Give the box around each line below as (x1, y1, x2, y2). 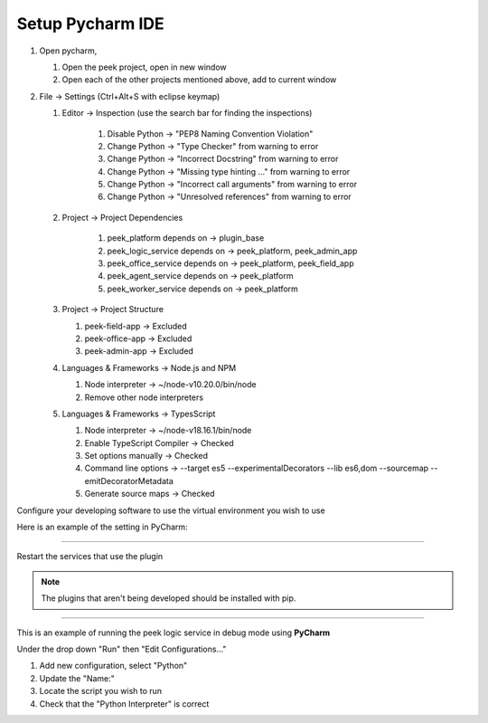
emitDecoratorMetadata (84, 475, 174, 486)
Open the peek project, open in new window (61, 62, 228, 72)
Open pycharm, (39, 45, 98, 56)
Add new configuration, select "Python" (39, 661, 188, 671)
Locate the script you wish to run (39, 686, 163, 697)
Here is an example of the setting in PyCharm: (16, 521, 189, 533)
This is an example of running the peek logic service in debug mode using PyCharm (16, 627, 331, 638)
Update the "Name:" (39, 672, 115, 683)
